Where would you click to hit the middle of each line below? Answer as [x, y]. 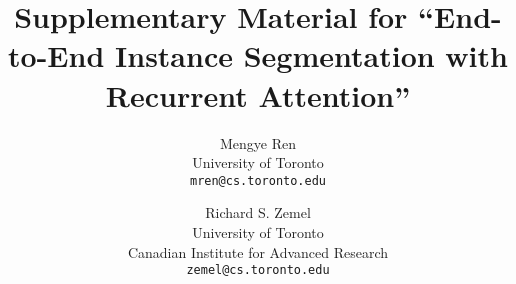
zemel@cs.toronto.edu [258, 270]
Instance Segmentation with [311, 55]
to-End [56, 55]
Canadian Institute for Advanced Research [258, 251]
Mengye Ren [258, 142]
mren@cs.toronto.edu [258, 180]
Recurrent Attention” [258, 94]
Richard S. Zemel [258, 212]
